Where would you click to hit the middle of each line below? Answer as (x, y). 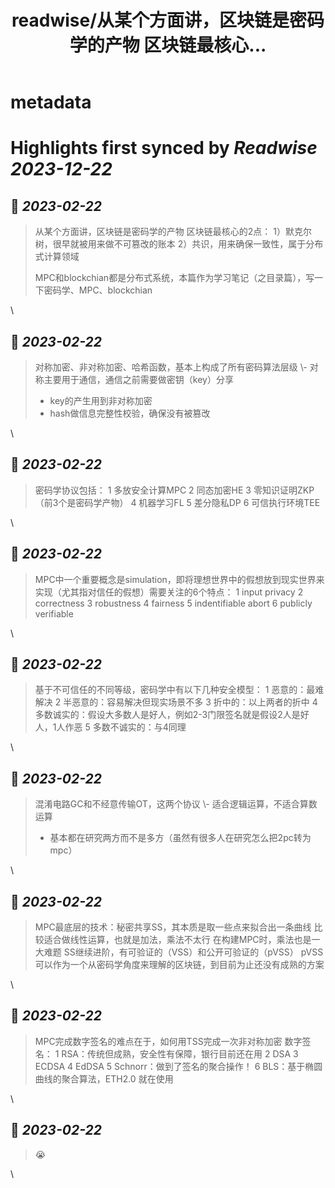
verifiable (54, 613)
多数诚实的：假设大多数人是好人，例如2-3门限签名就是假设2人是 (167, 715)
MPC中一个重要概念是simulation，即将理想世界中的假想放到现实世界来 (179, 579)
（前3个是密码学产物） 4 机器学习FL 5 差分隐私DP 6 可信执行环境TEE (177, 502)
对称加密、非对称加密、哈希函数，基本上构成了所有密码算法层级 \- (171, 367)
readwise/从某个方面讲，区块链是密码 (168, 20)
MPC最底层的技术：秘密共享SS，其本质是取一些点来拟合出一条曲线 (173, 927)
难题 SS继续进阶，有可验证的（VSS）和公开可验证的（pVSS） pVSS (183, 952)
